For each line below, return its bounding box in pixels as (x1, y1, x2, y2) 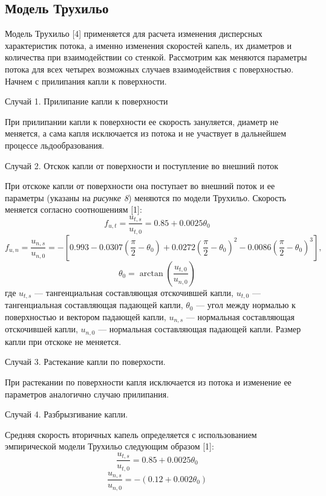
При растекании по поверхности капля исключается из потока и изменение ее (5, 376, 292, 388)
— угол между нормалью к (196, 298, 296, 311)
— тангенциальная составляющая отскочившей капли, (34, 286, 233, 298)
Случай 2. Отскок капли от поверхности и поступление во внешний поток (5, 159, 279, 172)
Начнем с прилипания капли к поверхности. (5, 74, 167, 87)
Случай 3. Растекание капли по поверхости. (5, 355, 166, 368)
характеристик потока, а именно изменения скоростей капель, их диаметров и (5, 39, 292, 51)
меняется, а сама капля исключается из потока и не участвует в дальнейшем (5, 127, 287, 140)
